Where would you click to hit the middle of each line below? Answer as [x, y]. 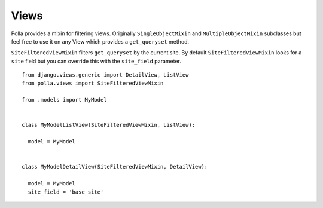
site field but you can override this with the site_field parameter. [96, 61]
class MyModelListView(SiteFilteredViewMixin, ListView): [109, 125]
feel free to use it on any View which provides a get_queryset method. [100, 41]
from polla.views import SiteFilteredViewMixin [93, 83]
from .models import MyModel [64, 100]
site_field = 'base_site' [66, 192]
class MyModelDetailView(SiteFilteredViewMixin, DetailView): [115, 167]
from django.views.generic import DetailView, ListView [105, 75]
